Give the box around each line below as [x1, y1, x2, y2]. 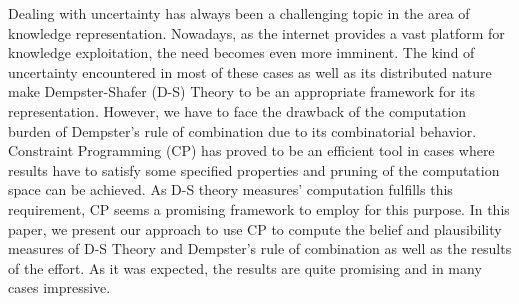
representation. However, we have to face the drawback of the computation [8, 100, 466, 121]
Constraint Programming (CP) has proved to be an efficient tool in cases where [8, 140, 495, 161]
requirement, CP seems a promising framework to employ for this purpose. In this [8, 198, 510, 219]
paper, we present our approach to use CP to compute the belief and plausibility [8, 218, 502, 239]
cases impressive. [8, 277, 111, 298]
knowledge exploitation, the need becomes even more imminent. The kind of [8, 42, 475, 63]
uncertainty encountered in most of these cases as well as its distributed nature [8, 61, 492, 82]
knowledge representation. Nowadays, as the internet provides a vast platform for [8, 22, 505, 43]
